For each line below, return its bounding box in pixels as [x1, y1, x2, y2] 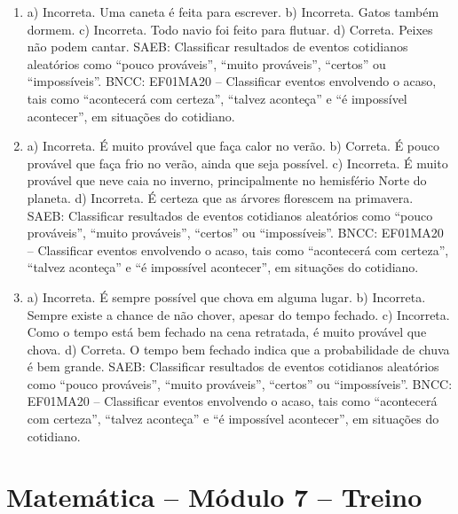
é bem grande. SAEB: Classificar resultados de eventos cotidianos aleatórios [27, 357, 439, 376]
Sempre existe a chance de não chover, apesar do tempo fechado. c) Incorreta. [27, 305, 450, 323]
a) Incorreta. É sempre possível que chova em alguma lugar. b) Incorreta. [27, 287, 426, 306]
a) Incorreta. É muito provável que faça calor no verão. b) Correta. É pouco [27, 136, 440, 155]
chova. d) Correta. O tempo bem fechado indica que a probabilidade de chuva [27, 339, 450, 358]
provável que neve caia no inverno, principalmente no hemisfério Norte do [27, 171, 427, 190]
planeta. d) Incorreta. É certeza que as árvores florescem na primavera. [27, 188, 414, 206]
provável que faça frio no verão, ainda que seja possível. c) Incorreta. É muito [27, 153, 448, 172]
